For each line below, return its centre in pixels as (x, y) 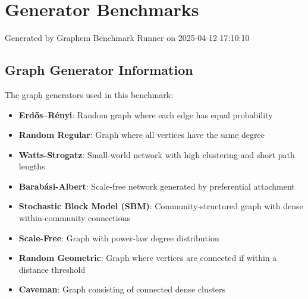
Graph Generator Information (99, 70)
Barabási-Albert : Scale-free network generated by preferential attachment (157, 186)
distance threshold (52, 269)
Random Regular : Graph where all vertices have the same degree (142, 135)
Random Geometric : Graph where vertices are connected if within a (148, 258)
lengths (32, 166)
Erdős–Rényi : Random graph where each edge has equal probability (146, 114)
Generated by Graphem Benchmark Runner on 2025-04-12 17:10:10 (127, 38)
